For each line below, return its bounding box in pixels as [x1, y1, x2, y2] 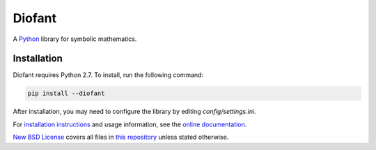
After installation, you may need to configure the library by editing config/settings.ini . [13, 108, 257, 116]
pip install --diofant [27, 90, 105, 97]
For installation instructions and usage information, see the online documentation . [13, 120, 247, 128]
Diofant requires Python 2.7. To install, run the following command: [13, 71, 204, 79]
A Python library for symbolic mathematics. [13, 35, 137, 43]
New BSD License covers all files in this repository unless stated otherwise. [13, 133, 229, 142]
